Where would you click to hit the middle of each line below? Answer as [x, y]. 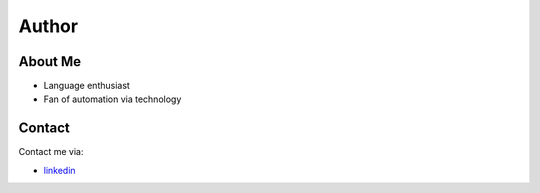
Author [48, 26]
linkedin [59, 170]
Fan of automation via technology [112, 99]
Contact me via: [51, 152]
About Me [50, 61]
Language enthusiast [86, 86]
